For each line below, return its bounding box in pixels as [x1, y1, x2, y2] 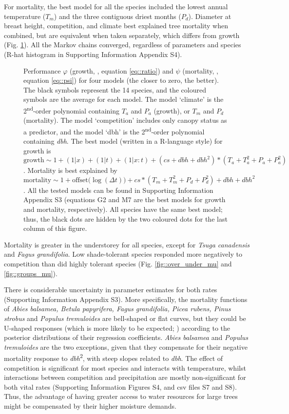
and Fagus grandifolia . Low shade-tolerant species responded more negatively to [4, 249, 242, 259]
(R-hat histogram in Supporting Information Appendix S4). [4, 49, 182, 59]
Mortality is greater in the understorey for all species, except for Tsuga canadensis [4, 239, 250, 249]
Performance [23, 65, 61, 75]
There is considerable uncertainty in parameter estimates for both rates [4, 284, 217, 295]
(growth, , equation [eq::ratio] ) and [69, 65, 173, 75]
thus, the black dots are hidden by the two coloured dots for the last [23, 213, 228, 224]
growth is [23, 145, 51, 155]
